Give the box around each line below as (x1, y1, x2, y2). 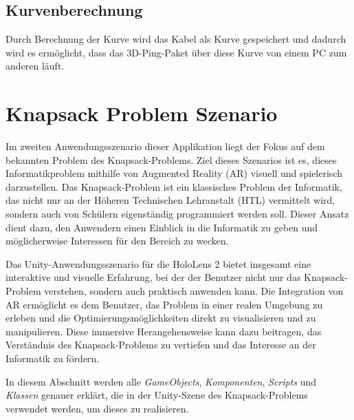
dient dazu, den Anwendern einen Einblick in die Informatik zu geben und (5, 220, 318, 234)
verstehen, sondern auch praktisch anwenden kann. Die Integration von (44, 284, 344, 298)
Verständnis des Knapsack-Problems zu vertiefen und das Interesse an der (5, 337, 316, 352)
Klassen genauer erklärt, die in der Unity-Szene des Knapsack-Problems (5, 388, 308, 402)
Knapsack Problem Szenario (5, 99, 278, 127)
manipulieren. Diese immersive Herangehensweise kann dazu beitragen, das (5, 324, 322, 338)
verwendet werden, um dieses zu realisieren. (5, 401, 189, 415)
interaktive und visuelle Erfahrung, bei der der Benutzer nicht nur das (5, 270, 301, 284)
